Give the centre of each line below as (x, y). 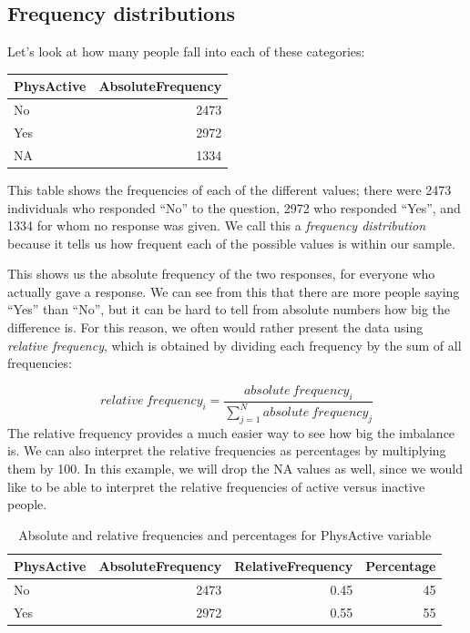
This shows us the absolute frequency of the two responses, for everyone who (221, 274)
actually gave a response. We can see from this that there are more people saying (234, 291)
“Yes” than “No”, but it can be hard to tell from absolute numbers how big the (229, 309)
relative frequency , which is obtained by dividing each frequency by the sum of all (235, 345)
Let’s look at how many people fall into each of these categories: (186, 51)
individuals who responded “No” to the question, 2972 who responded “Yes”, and (234, 207)
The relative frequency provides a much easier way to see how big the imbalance (231, 432)
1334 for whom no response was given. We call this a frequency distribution (217, 225)
